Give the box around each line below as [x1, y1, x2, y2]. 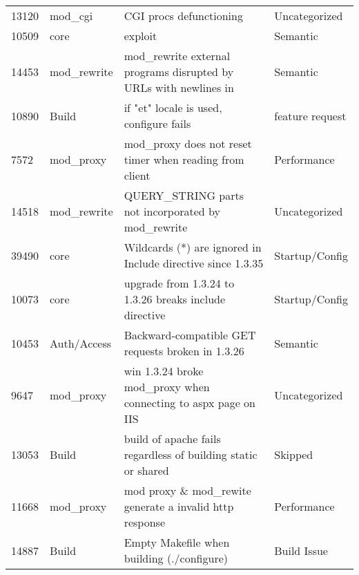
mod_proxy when [124, 379, 210, 395]
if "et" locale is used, [124, 100, 222, 115]
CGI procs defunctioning [124, 8, 243, 23]
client [124, 167, 151, 183]
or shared [124, 462, 169, 478]
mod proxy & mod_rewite [124, 482, 251, 498]
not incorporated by [124, 203, 220, 219]
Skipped [274, 446, 313, 462]
